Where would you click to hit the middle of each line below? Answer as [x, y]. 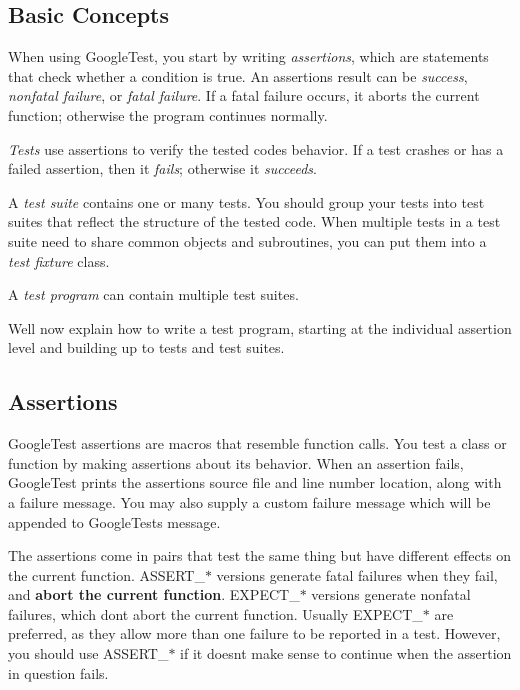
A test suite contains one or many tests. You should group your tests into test [246, 201]
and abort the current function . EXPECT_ [154, 594]
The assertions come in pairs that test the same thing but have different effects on [260, 555]
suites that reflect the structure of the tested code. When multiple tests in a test [254, 221]
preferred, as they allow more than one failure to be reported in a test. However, [254, 633]
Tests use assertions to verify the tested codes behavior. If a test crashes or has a [256, 148]
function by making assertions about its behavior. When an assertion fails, [236, 462]
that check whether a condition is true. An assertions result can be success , [238, 75]
